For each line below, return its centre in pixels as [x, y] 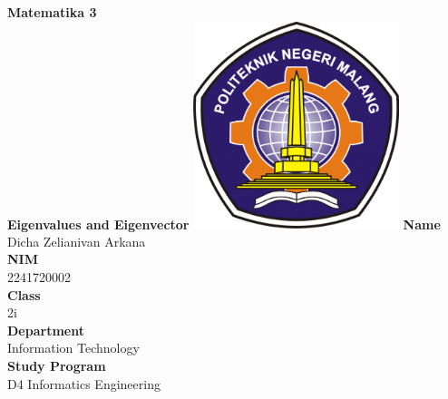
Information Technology [73, 348]
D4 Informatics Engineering [84, 383]
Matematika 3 [52, 12]
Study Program [57, 365]
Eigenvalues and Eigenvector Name [224, 224]
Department [46, 330]
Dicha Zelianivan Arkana [77, 241]
